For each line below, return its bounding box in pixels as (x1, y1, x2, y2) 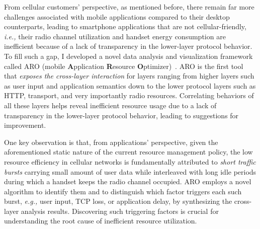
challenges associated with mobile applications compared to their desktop (4, 11, 230, 22)
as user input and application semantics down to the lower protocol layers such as (4, 80, 256, 91)
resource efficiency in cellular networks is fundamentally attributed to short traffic (4, 156, 256, 167)
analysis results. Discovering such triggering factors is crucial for (21, 205, 219, 216)
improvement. (4, 120, 46, 130)
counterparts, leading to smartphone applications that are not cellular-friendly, (4, 21, 246, 32)
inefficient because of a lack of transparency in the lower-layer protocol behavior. (4, 41, 252, 51)
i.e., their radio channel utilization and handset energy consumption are (4, 31, 226, 41)
